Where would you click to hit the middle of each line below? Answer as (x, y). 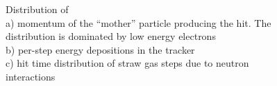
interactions (31, 76)
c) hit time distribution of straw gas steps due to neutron (127, 63)
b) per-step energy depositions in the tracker (100, 49)
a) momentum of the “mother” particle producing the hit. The (138, 22)
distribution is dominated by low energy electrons (111, 36)
